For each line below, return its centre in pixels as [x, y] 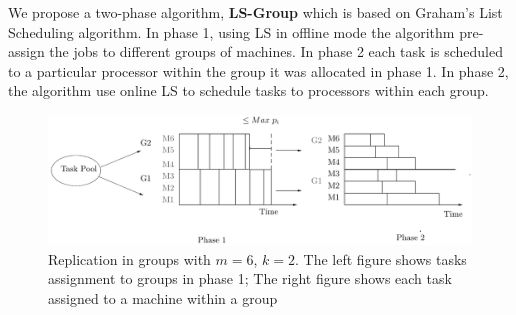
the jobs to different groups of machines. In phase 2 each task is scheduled [276, 51]
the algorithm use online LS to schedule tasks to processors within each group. [248, 90]
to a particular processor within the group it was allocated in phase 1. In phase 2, [258, 70]
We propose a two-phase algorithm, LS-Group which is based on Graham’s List [255, 12]
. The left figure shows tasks [381, 258]
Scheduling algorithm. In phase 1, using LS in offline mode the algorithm [231, 31]
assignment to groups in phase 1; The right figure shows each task [250, 278]
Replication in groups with [129, 258]
